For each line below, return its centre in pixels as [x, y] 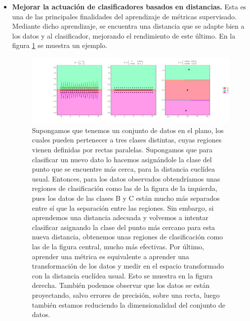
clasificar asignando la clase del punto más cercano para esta [124, 227]
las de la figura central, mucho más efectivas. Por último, [118, 246]
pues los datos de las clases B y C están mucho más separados [126, 198]
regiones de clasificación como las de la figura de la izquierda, [125, 188]
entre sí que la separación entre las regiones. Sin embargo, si [123, 207]
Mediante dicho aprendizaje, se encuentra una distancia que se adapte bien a [128, 26]
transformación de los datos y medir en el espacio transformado [128, 266]
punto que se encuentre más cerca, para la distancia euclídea [123, 169]
